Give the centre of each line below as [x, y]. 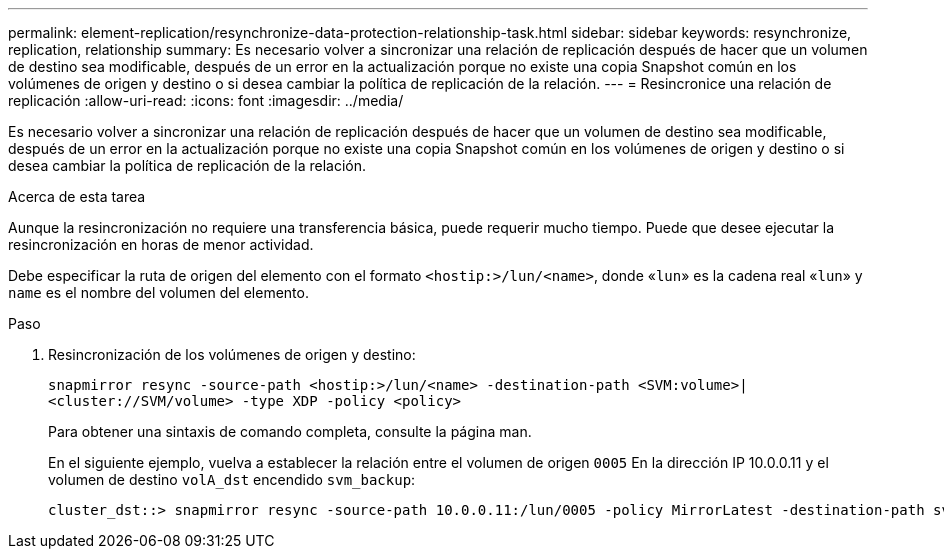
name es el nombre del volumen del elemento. [158, 292]
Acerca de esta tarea [77, 196]
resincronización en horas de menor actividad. [161, 244]
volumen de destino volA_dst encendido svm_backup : [232, 479]
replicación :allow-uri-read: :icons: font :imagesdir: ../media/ [206, 100]
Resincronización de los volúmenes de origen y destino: [232, 354]
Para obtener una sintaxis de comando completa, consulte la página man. [290, 431]
